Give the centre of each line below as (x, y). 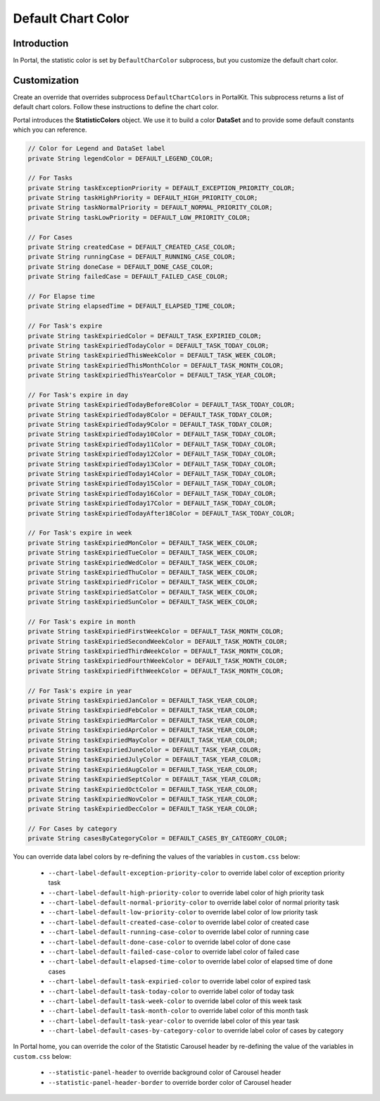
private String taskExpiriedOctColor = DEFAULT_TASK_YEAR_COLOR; (143, 789)
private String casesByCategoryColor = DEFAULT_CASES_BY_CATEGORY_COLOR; (158, 839)
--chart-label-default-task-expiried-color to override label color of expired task (179, 981)
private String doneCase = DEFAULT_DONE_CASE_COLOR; (121, 267)
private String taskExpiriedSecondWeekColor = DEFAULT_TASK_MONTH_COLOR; (158, 641)
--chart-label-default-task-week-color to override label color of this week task (175, 1001)
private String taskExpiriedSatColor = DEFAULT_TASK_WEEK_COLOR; (143, 592)
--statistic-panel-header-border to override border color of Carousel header (170, 1082)
